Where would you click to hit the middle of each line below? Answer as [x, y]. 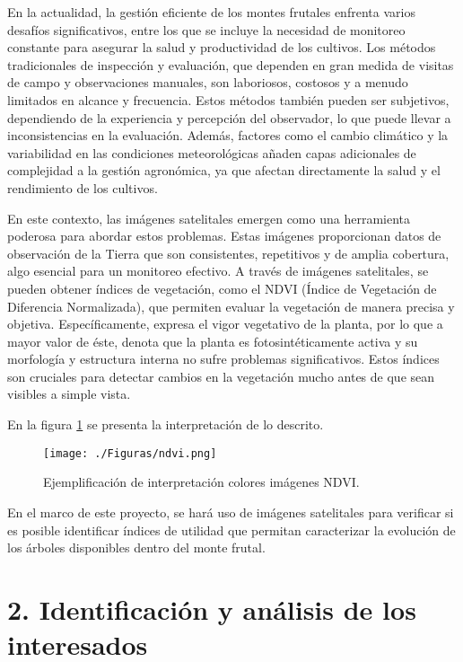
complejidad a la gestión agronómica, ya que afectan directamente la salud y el [224, 170]
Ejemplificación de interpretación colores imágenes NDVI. [201, 482]
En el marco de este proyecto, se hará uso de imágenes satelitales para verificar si [231, 512]
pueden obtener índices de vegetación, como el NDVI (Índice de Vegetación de [222, 288]
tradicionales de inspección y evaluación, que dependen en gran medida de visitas [231, 64]
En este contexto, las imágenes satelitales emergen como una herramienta [209, 218]
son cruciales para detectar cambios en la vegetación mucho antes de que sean [221, 376]
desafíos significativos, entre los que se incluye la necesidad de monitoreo [206, 29]
